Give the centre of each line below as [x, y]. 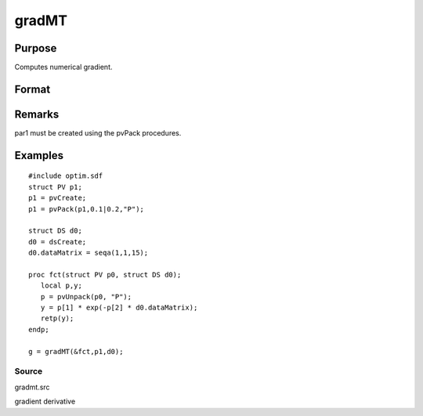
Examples [39, 156]
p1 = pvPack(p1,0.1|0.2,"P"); [87, 209]
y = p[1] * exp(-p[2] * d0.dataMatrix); [119, 308]
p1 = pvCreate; [58, 198]
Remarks [37, 114]
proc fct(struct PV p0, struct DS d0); [105, 275]
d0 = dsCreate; [58, 242]
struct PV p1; [55, 187]
